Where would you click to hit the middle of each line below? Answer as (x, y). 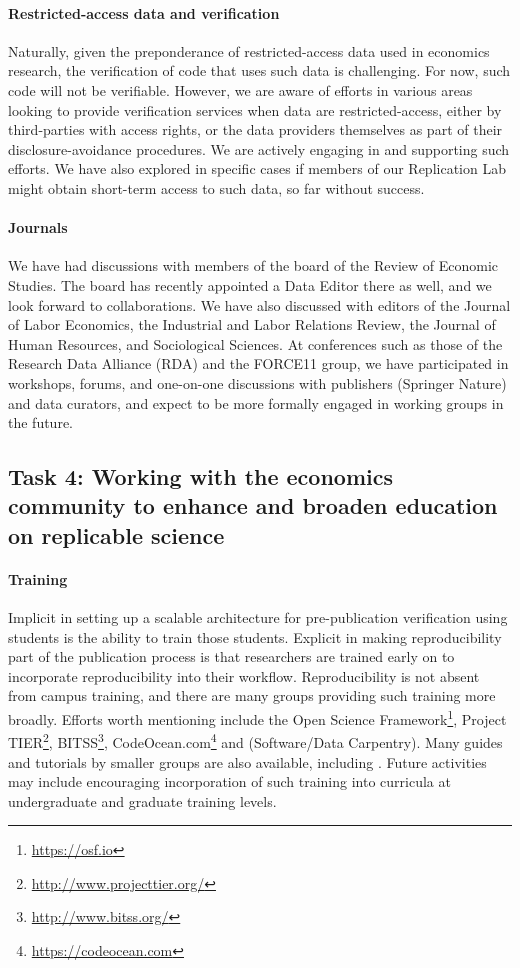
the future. (41, 422)
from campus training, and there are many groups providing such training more (252, 695)
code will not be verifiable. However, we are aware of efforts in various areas (240, 89)
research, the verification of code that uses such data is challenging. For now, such (259, 70)
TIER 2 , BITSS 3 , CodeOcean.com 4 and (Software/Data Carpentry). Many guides (255, 740)
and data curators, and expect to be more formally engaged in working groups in (256, 402)
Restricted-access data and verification (144, 12)
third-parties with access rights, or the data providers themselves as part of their (255, 129)
